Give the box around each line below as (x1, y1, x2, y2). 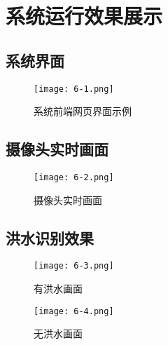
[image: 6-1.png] (34, 83, 114, 94)
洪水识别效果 (6, 226, 94, 248)
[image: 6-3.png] (34, 261, 114, 271)
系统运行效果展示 (6, 1, 163, 30)
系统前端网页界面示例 (34, 104, 132, 119)
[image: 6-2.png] (34, 172, 114, 183)
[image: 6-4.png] (34, 306, 114, 316)
